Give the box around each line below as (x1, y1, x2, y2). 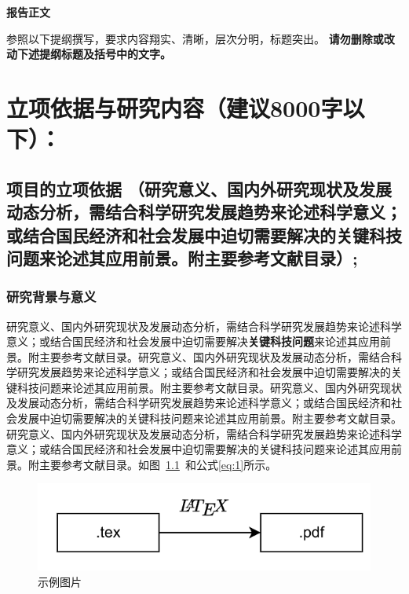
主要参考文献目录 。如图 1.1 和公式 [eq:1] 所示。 (38, 456, 277, 472)
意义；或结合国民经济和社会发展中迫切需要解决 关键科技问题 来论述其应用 (6, 333, 380, 350)
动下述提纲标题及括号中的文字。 (6, 46, 171, 62)
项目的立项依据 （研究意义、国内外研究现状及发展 (6, 176, 393, 200)
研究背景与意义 (6, 287, 97, 306)
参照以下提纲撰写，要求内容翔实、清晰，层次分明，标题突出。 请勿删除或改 (6, 30, 395, 46)
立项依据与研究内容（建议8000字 (6, 91, 343, 123)
